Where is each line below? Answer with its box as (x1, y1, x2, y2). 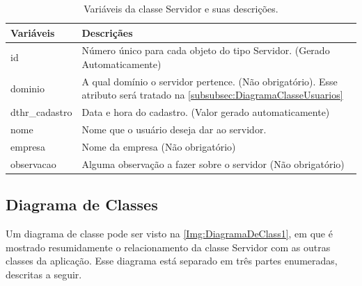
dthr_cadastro (10, 105, 72, 119)
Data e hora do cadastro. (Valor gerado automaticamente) (81, 105, 330, 119)
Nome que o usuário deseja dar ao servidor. (81, 122, 267, 137)
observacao (10, 156, 56, 171)
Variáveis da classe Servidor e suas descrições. (84, 1, 278, 15)
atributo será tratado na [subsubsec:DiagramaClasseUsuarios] (81, 87, 343, 102)
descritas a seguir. (6, 267, 82, 281)
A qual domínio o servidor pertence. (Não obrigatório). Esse (81, 74, 338, 88)
